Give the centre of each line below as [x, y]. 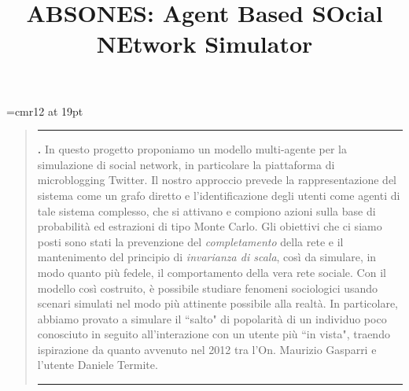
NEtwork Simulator [204, 44]
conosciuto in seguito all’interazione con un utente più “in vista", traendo [214, 334]
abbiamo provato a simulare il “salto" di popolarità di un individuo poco [212, 318]
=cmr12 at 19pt [45, 111]
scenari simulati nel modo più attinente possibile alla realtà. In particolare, [218, 303]
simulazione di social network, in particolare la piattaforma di [186, 164]
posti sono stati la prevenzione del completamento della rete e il [190, 241]
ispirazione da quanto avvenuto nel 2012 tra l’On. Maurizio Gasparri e [207, 349]
